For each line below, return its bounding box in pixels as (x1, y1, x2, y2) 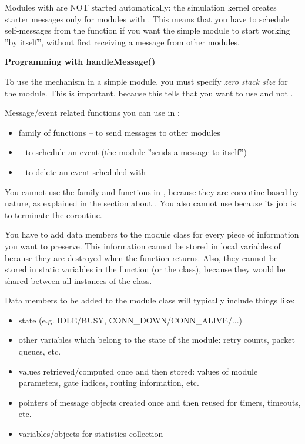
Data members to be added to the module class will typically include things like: (5, 294, 295, 306)
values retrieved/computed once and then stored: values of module (18, 365, 258, 377)
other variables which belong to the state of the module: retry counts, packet (18, 333, 295, 346)
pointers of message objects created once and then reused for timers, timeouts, (18, 396, 301, 408)
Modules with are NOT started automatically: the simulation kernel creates (5, 1, 277, 13)
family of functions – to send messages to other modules (18, 126, 220, 138)
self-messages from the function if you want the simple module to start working (5, 24, 290, 36)
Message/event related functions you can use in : (5, 106, 180, 119)
